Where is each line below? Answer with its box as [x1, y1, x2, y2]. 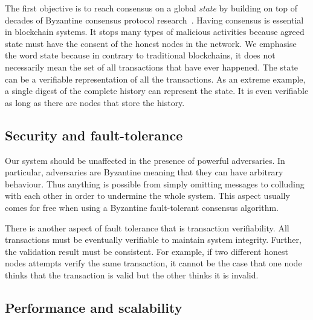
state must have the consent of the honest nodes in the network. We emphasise [5, 37, 297, 49]
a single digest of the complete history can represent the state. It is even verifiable [5, 84, 309, 97]
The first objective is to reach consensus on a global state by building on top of [5, 2, 298, 14]
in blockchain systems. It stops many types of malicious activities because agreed [5, 25, 305, 38]
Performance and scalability [5, 298, 182, 316]
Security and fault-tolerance [5, 125, 183, 144]
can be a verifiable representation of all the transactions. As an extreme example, [5, 72, 306, 85]
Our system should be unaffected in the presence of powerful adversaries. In [5, 154, 285, 166]
